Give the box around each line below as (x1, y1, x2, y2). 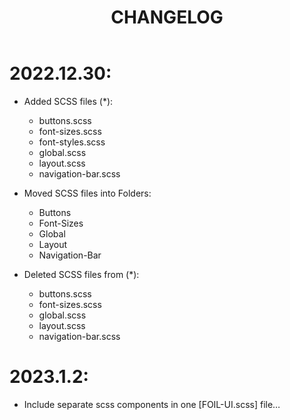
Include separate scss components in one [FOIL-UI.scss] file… (23, 398, 281, 410)
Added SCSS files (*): (23, 95, 114, 107)
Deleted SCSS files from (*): (23, 268, 140, 280)
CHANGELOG (110, 6, 224, 29)
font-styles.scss (38, 136, 106, 148)
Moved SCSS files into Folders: (23, 187, 152, 199)
